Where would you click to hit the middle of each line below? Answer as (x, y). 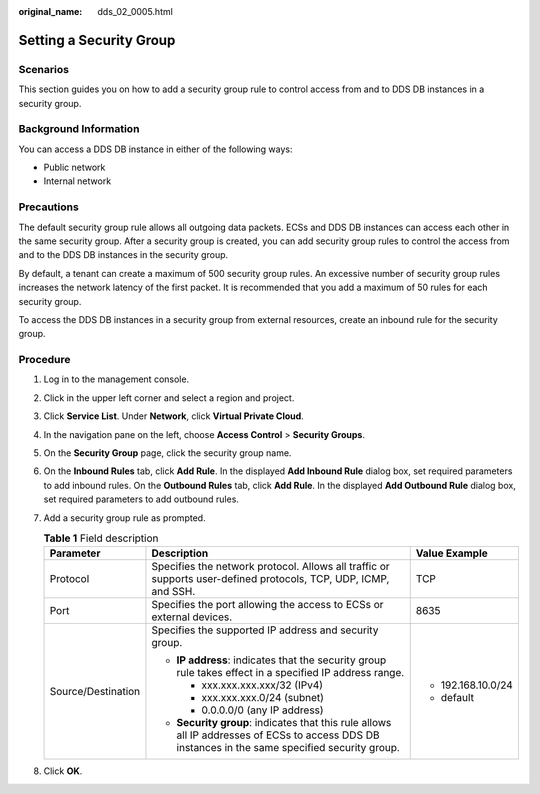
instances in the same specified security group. (288, 748)
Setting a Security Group (97, 40)
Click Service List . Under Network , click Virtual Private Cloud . (173, 416)
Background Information (79, 129)
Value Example (452, 553)
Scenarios (44, 69)
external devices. (192, 617)
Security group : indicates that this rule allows (284, 723)
